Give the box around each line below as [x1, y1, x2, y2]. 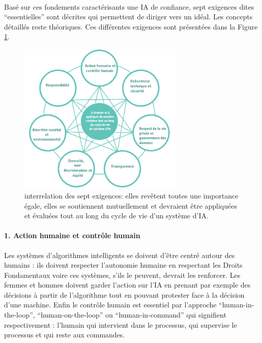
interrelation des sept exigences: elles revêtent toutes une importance [24, 190, 239, 201]
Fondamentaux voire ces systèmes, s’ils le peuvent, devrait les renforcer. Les [4, 269, 241, 280]
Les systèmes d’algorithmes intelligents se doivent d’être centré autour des [4, 249, 235, 260]
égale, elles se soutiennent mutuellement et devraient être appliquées [24, 200, 237, 211]
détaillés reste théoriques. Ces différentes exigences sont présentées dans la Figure [4, 21, 258, 32]
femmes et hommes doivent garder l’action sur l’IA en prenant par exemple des [4, 279, 251, 290]
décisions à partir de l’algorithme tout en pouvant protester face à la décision [4, 289, 245, 300]
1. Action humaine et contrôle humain [4, 230, 140, 241]
